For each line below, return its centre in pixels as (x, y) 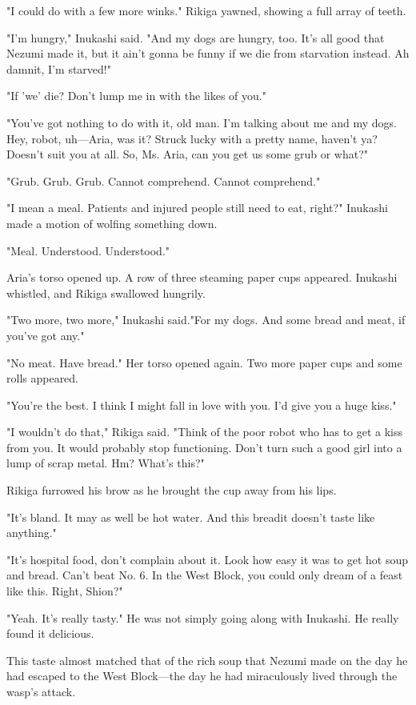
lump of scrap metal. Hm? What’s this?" (106, 463)
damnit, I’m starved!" (59, 68)
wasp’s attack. (41, 691)
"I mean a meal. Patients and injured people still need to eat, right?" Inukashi (197, 208)
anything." (32, 533)
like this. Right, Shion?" (65, 591)
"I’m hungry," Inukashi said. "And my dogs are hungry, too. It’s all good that (196, 37)
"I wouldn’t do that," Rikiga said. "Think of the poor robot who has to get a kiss (205, 432)
